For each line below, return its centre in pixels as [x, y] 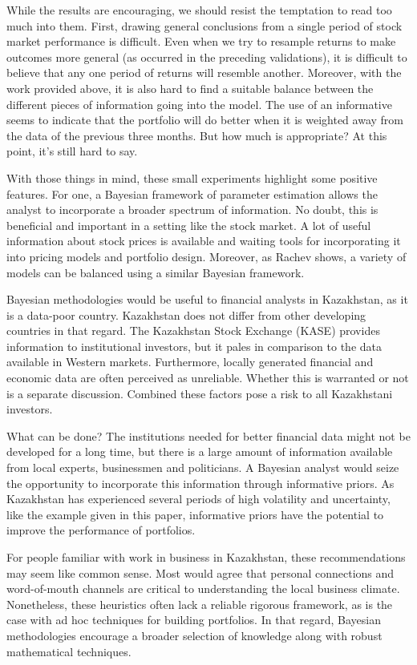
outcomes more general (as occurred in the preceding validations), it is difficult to [207, 56]
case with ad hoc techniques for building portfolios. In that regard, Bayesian [194, 620]
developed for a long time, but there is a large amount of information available [200, 451]
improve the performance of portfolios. [101, 530]
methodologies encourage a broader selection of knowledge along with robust [194, 635]
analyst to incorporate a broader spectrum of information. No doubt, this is [192, 210]
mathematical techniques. [69, 651]
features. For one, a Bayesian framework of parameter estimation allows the [192, 193]
